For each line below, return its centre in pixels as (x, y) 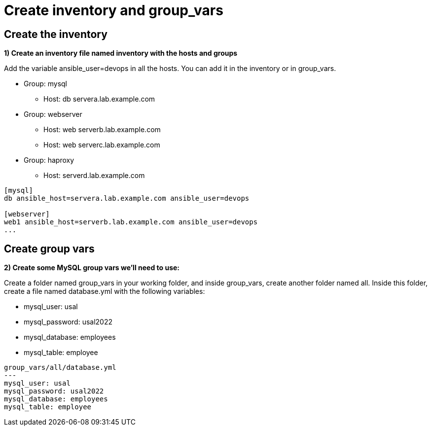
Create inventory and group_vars (114, 10)
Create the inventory (56, 34)
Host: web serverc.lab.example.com (102, 145)
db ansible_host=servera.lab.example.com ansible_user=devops (127, 198)
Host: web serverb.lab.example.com (102, 130)
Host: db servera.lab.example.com (99, 99)
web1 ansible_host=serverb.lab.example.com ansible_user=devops (131, 222)
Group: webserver (53, 114)
